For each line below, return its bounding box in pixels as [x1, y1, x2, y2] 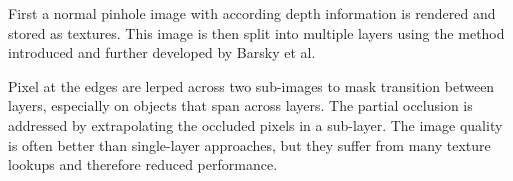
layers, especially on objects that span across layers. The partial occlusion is [8, 95, 473, 116]
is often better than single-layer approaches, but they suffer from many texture [8, 134, 491, 155]
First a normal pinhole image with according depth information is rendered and [8, 3, 496, 23]
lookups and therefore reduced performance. [8, 154, 278, 175]
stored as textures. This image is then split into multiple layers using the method [8, 22, 505, 43]
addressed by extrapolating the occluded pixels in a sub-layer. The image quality [8, 114, 503, 135]
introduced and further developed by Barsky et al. [8, 42, 316, 63]
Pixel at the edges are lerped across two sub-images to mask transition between [8, 75, 495, 96]
